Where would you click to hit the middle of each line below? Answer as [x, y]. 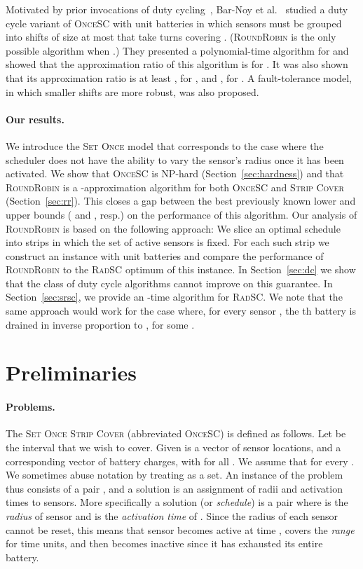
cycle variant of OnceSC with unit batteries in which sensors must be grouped [174, 23]
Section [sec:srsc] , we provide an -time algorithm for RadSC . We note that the [174, 297]
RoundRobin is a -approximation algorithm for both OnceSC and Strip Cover [175, 187]
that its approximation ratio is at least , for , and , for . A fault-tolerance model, [179, 77]
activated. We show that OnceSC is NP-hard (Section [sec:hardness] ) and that [175, 173]
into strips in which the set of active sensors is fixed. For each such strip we [167, 242]
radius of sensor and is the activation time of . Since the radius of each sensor [172, 516]
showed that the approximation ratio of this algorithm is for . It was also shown [177, 64]
